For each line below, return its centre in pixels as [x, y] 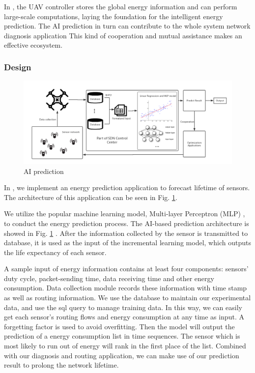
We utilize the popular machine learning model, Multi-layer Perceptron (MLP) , [125, 214]
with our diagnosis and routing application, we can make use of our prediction [122, 355]
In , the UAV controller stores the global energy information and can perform [121, 6]
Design [18, 67]
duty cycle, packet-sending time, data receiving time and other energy [109, 278]
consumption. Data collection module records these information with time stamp [126, 288]
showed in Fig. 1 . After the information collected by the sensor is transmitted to [126, 233]
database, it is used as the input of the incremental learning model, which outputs [127, 243]
